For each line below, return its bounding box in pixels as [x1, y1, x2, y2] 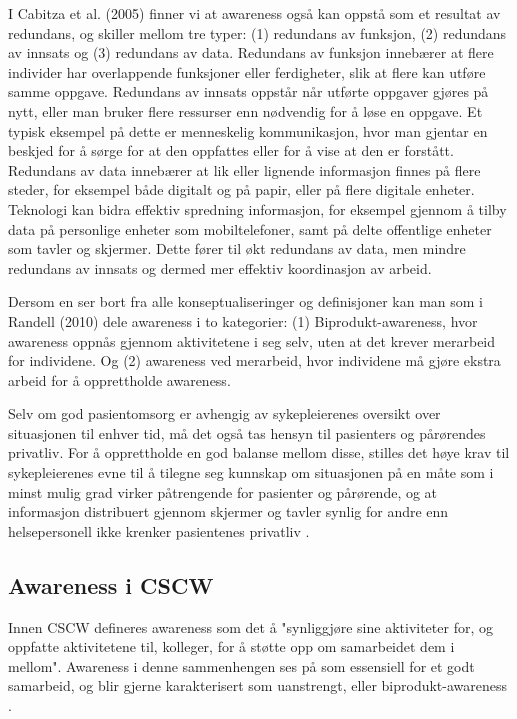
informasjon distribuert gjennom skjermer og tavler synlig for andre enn [8, 501, 449, 522]
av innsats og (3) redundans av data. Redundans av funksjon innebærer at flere [8, 42, 494, 63]
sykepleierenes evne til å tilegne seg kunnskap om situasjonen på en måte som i [8, 462, 494, 483]
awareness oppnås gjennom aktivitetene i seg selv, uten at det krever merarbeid [8, 330, 496, 351]
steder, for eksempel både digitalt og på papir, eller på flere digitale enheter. [8, 179, 475, 200]
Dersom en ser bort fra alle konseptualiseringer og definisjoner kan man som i [8, 291, 483, 312]
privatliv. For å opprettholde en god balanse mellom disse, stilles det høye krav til [8, 442, 510, 463]
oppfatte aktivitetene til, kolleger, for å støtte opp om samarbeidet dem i [8, 636, 455, 657]
